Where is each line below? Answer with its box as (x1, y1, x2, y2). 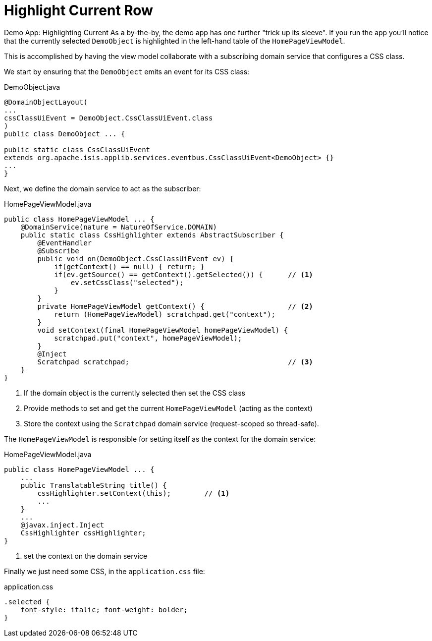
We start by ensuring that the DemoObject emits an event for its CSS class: (4, 67, 250, 76)
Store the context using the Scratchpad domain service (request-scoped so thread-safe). (24, 419, 319, 428)
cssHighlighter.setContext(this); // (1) (37, 489, 230, 497)
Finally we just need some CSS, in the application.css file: (4, 567, 205, 576)
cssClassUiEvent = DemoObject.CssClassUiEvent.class (4, 114, 213, 122)
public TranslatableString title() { (20, 481, 167, 489)
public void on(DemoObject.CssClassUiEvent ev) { (37, 254, 234, 263)
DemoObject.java (4, 82, 60, 91)
